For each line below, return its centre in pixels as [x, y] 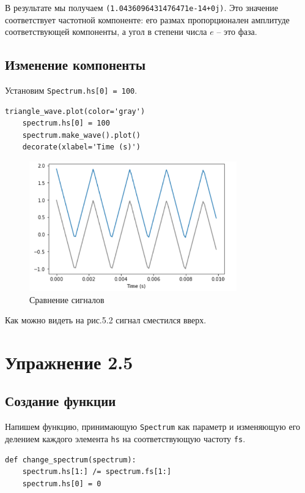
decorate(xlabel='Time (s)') [81, 147]
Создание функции [61, 401]
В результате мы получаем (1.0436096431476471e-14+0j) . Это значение [142, 7]
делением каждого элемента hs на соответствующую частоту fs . [125, 438]
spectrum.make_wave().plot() [81, 135]
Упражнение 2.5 [69, 362]
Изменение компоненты [75, 65]
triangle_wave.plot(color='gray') [75, 111]
